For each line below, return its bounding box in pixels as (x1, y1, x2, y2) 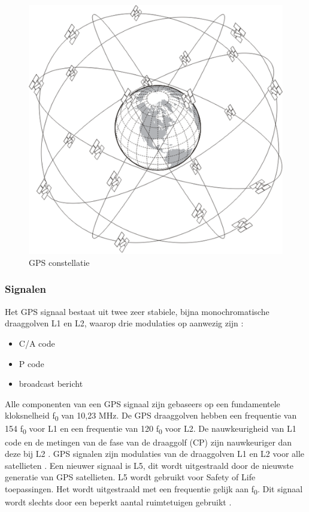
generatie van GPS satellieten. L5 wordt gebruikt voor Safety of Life (5, 471, 256, 483)
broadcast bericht (19, 377, 83, 390)
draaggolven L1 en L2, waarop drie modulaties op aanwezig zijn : (5, 317, 244, 329)
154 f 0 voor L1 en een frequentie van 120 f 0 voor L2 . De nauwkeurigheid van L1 (5, 422, 296, 437)
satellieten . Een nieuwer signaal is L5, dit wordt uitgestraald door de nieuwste (5, 459, 293, 471)
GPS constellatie (29, 256, 90, 268)
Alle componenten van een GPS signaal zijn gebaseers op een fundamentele (5, 397, 280, 410)
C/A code (19, 337, 55, 349)
